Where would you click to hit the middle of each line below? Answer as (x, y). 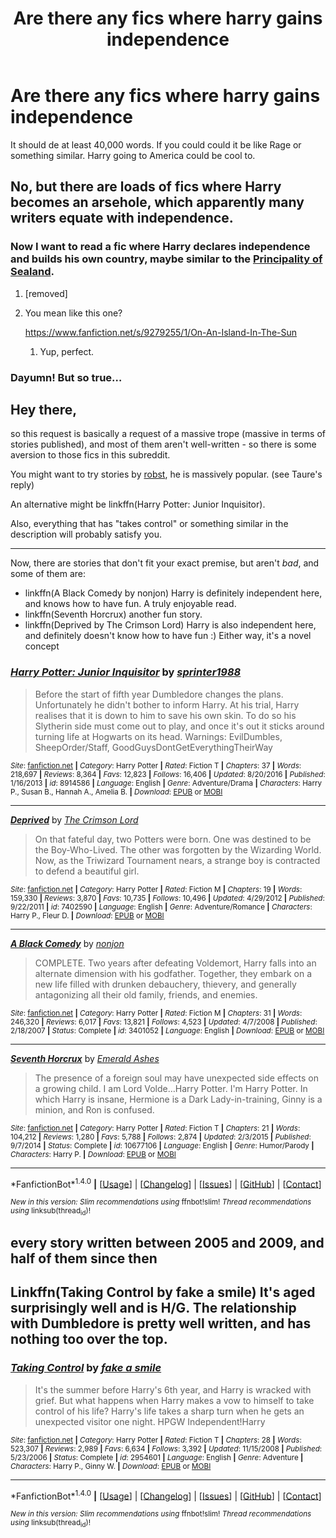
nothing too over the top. (89, 1339)
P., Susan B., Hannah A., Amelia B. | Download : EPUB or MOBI (116, 792)
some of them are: (48, 574)
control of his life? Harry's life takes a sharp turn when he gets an (169, 1411)
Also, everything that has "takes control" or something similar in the (149, 524)
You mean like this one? (73, 313)
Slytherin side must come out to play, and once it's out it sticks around (179, 726)
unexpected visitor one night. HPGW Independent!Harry (150, 1421)
